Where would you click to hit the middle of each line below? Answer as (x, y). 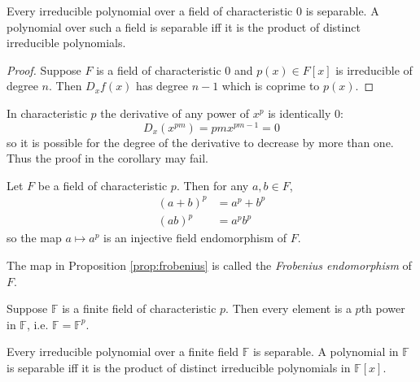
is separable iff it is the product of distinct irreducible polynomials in (179, 368)
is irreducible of (374, 69)
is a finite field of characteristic (139, 308)
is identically (300, 113)
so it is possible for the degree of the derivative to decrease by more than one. (200, 142)
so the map (34, 238)
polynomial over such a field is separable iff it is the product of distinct (184, 26)
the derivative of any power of (175, 113)
